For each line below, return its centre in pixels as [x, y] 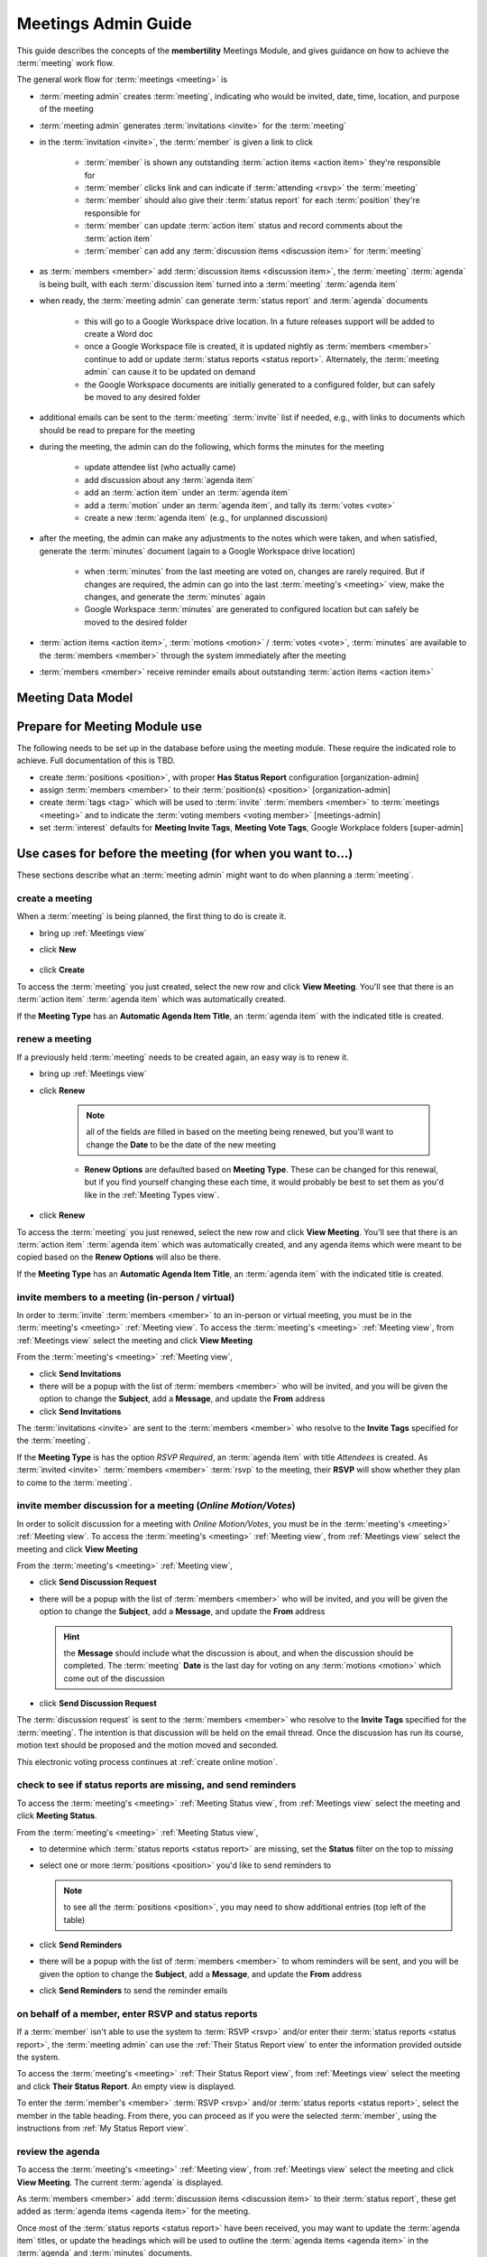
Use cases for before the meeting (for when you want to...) [185, 854]
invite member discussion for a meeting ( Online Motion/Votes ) [156, 1506]
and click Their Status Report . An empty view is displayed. [126, 2086]
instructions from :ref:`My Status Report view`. [103, 2128]
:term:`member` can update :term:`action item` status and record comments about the [243, 226]
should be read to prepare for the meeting [117, 430]
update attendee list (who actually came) [160, 467]
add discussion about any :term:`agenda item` [170, 479]
